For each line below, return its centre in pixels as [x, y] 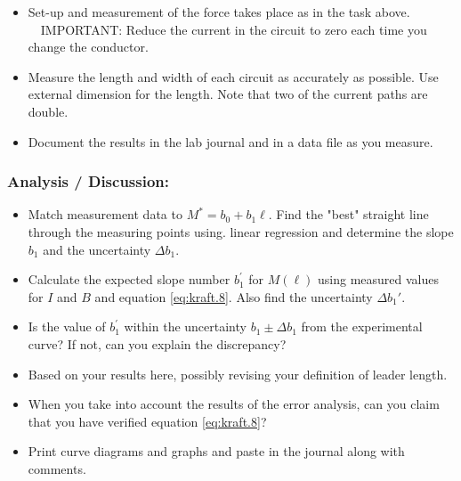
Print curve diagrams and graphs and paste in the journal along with [216, 451]
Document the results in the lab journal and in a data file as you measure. [230, 141]
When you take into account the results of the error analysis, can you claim [234, 404]
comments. [57, 468]
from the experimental [362, 326]
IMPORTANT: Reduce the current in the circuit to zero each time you [234, 29]
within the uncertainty [185, 326]
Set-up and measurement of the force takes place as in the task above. [219, 12]
